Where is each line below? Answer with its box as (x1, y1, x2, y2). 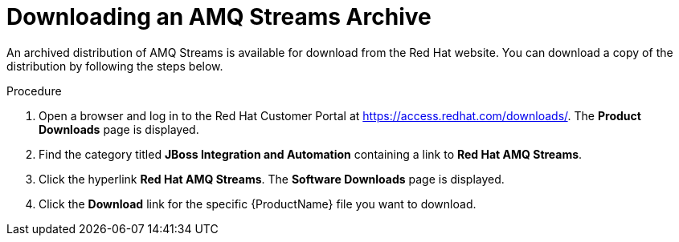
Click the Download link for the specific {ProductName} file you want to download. (39, 196, 477, 211)
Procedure (6, 83, 62, 98)
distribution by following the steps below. (6, 58, 223, 73)
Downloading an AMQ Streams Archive (6, 3, 432, 30)
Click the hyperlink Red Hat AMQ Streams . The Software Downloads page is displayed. (39, 171, 505, 186)
